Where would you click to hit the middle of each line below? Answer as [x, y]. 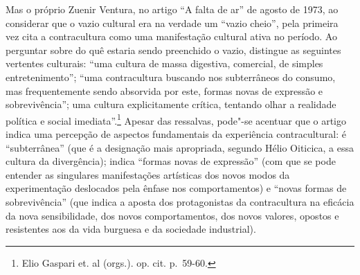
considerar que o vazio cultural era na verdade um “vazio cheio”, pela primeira [172, 23]
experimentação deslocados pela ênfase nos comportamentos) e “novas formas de [176, 188]
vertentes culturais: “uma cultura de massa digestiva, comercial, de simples [164, 63]
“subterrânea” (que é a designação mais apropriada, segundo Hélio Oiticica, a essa [180, 147]
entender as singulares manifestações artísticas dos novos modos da [148, 174]
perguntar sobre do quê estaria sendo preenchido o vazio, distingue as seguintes [173, 50]
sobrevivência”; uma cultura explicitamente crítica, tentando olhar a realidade [171, 104]
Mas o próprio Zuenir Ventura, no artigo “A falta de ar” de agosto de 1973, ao [172, 9]
